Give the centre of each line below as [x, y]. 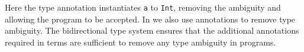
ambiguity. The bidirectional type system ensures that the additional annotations [152, 30]
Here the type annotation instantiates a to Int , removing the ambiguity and [143, 7]
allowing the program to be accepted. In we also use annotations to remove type [150, 19]
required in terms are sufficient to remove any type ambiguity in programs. [140, 42]
